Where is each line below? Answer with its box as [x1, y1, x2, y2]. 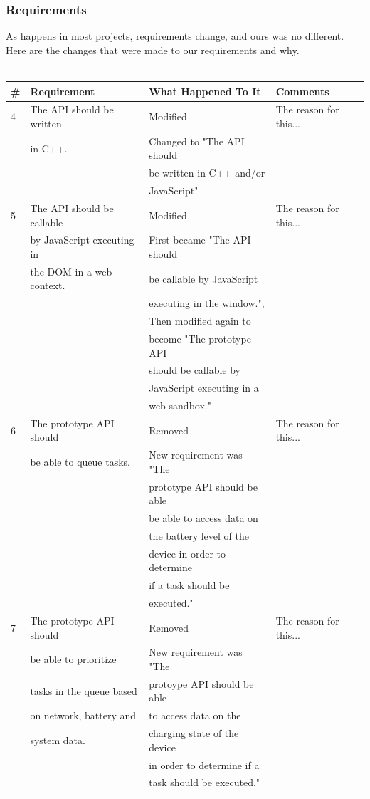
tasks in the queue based [30, 683, 137, 698]
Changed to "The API [149, 133, 245, 148]
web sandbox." [149, 398, 211, 413]
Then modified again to [149, 313, 251, 328]
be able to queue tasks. [30, 454, 130, 469]
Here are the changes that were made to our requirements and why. [6, 42, 300, 57]
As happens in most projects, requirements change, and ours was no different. [6, 28, 344, 43]
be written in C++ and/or [149, 165, 265, 180]
